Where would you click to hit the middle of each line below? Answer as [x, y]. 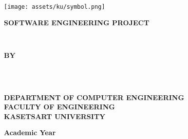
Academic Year [30, 132]
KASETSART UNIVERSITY [55, 116]
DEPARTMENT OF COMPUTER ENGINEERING [94, 97]
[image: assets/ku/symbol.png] [55, 7]
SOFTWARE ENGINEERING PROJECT [77, 22]
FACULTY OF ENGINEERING [59, 107]
